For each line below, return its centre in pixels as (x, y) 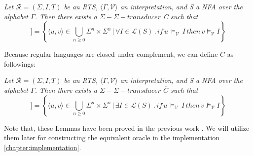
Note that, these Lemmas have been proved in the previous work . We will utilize (127, 128)
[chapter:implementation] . (43, 147)
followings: (20, 63)
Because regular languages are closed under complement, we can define (111, 54)
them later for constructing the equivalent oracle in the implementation (112, 137)
